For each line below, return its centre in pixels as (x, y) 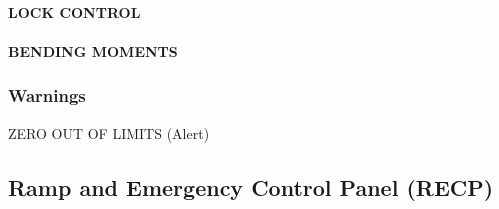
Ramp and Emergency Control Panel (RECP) (251, 186)
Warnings (47, 95)
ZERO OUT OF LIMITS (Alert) (109, 132)
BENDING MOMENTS (93, 50)
